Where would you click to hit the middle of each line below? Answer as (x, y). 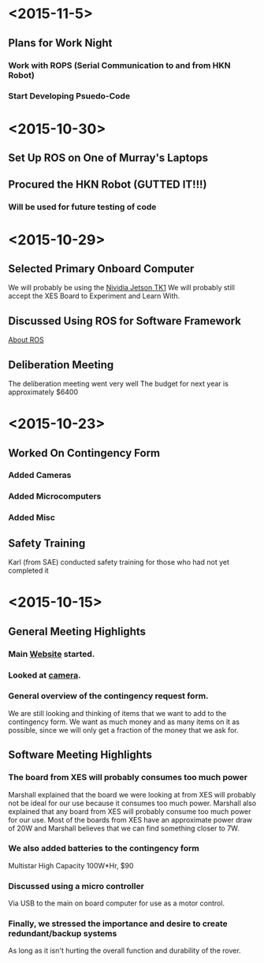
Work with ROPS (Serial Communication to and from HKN (119, 65)
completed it (28, 571)
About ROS (26, 340)
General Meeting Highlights (77, 631)
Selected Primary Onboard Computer (101, 269)
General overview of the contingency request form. (108, 696)
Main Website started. (52, 654)
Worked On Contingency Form (84, 453)
